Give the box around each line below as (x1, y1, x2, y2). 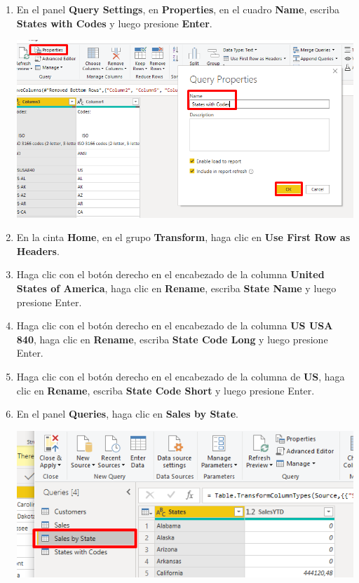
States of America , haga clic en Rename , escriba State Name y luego (16, 280, 337, 295)
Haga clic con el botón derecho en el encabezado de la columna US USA (16, 318, 333, 333)
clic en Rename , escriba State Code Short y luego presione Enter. (16, 383, 315, 397)
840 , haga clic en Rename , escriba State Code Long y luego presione (16, 331, 328, 346)
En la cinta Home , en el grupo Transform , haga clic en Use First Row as (16, 230, 351, 245)
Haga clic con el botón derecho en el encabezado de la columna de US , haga (16, 369, 345, 383)
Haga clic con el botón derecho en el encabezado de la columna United (16, 267, 325, 282)
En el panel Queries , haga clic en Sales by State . (16, 406, 238, 421)
